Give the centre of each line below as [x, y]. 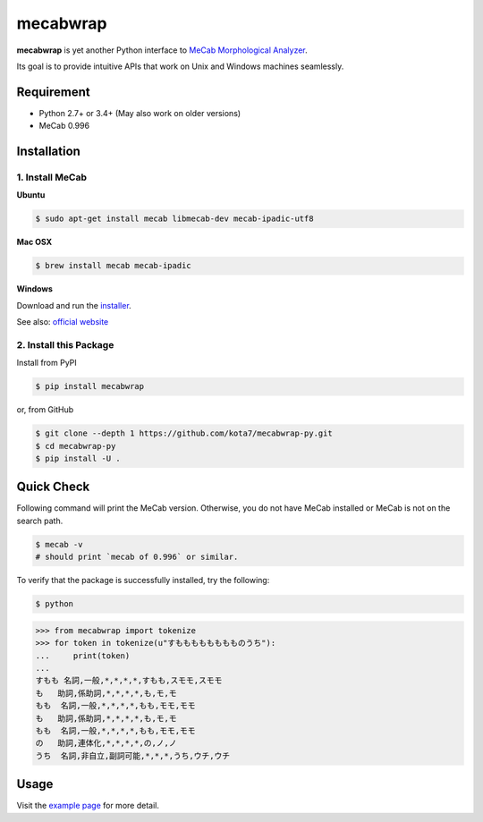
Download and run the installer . [74, 305]
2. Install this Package [65, 344]
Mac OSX [34, 242]
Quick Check [53, 487]
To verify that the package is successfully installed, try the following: [143, 580]
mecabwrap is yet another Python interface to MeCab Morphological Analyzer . [162, 50]
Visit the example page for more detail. [88, 806]
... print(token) [83, 656]
